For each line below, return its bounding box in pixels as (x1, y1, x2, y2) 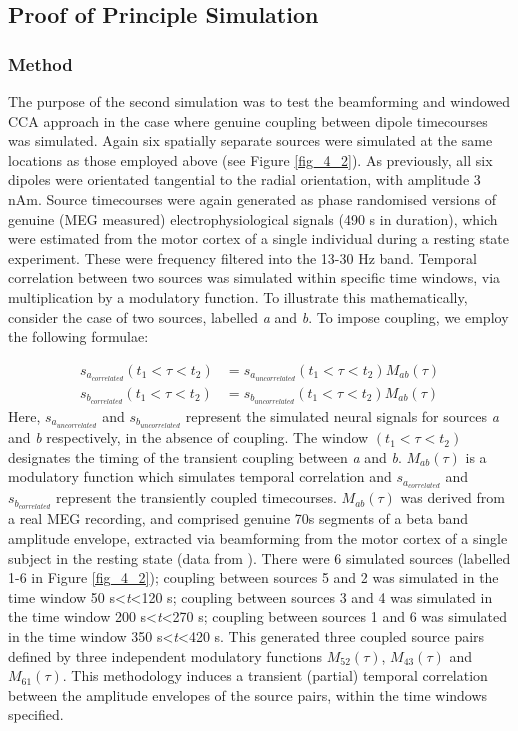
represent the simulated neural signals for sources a (185, 405, 499, 426)
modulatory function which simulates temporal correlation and (8, 466, 392, 487)
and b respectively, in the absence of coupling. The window (8, 427, 369, 448)
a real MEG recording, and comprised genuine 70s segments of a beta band (8, 508, 469, 529)
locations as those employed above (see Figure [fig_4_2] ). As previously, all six (8, 149, 493, 170)
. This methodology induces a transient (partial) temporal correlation (62, 665, 488, 686)
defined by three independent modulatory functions (8, 645, 323, 666)
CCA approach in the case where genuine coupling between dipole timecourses (8, 110, 488, 131)
